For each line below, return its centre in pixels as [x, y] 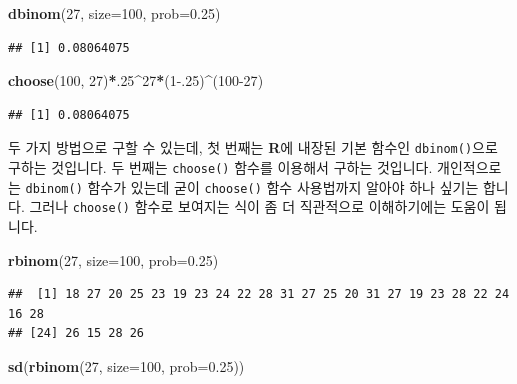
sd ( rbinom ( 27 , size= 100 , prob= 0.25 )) [126, 365]
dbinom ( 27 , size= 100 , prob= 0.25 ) [114, 13]
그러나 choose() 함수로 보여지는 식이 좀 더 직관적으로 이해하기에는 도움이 [259, 206]
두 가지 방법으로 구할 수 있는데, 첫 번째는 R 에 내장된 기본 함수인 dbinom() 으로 [253, 147]
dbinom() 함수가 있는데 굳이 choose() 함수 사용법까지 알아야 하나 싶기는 [252, 186]
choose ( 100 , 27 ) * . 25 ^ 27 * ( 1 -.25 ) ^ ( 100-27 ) [136, 80]
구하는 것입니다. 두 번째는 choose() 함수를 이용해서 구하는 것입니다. [220, 167]
